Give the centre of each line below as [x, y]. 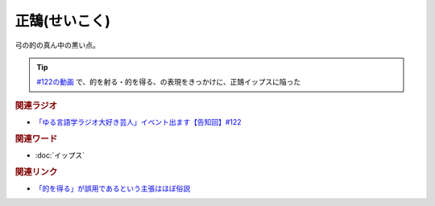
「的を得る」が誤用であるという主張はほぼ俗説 [113, 188]
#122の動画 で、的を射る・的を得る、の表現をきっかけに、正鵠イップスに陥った [169, 82]
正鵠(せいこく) [63, 21]
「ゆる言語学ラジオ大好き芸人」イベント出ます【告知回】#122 [138, 122]
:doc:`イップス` [60, 155]
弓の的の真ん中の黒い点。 [57, 45]
